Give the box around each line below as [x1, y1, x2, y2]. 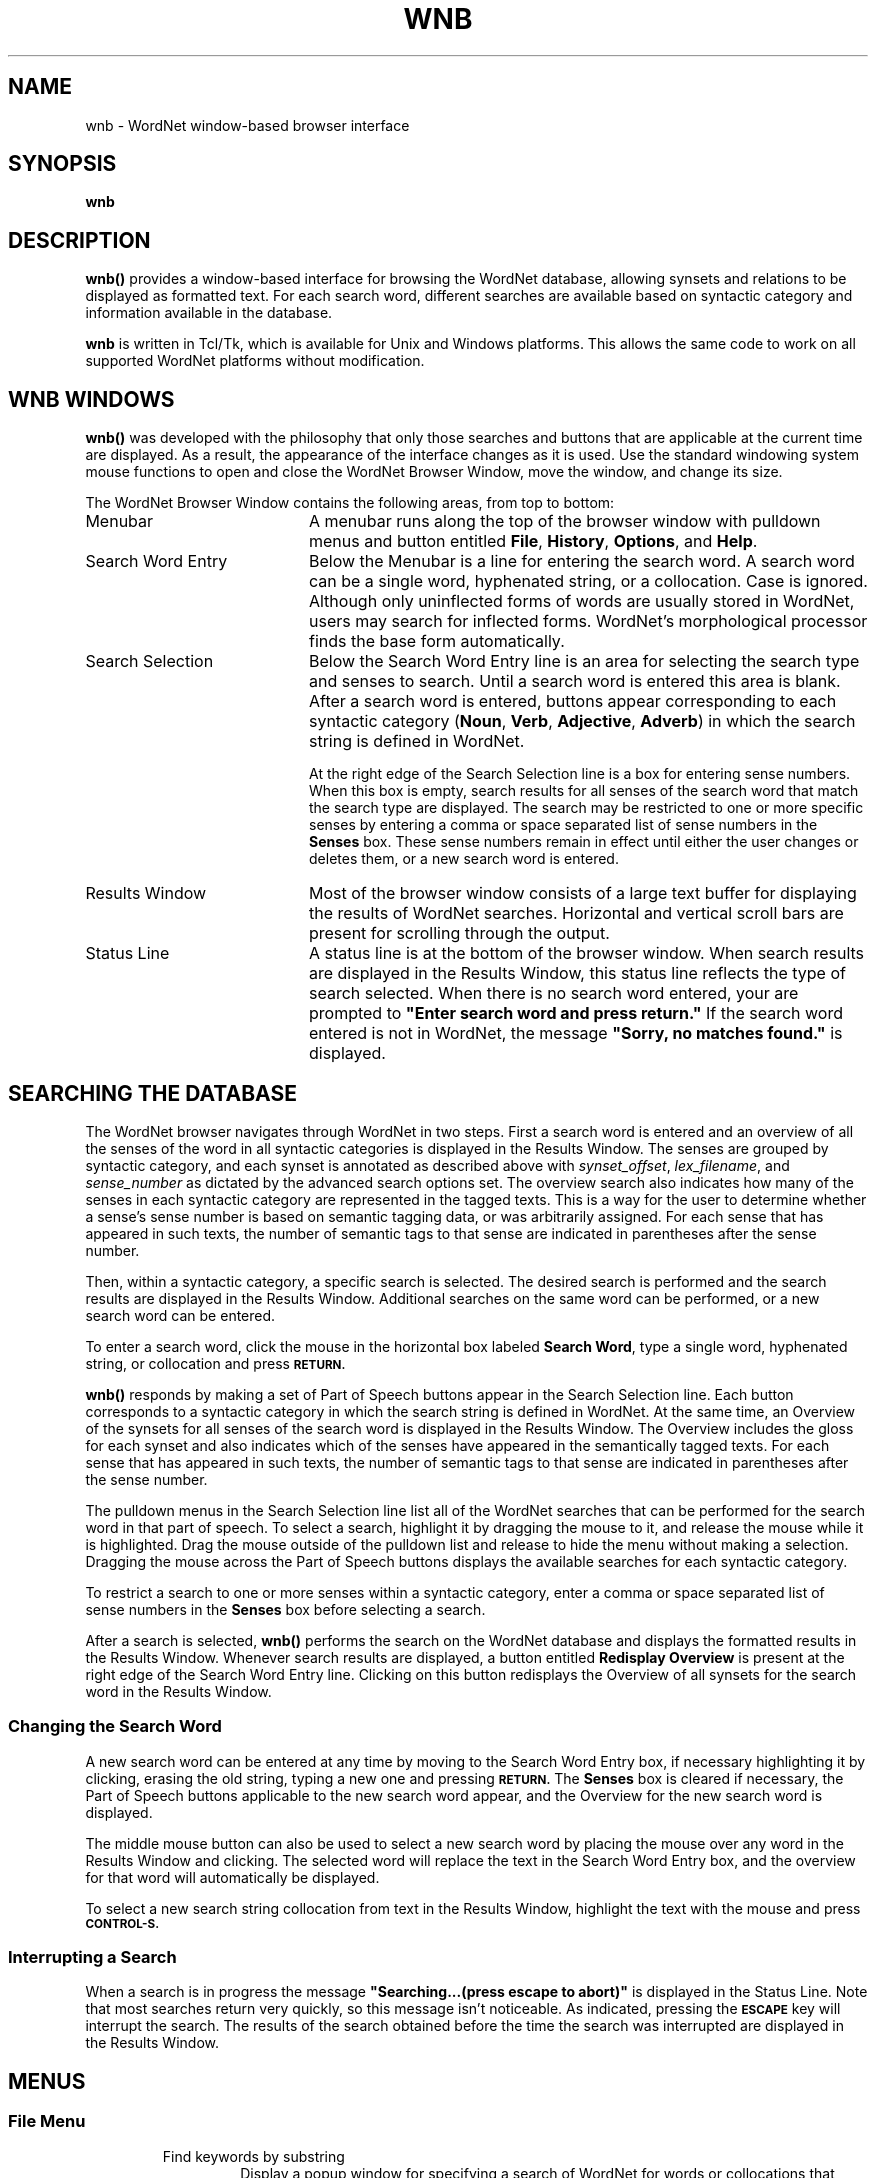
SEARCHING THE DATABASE [8, 1080, 297, 1106]
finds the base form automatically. [308, 631, 565, 652]
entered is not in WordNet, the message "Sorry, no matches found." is [308, 1023, 843, 1044]
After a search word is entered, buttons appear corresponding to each [308, 691, 837, 712]
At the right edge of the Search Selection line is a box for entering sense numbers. [309, 765, 851, 783]
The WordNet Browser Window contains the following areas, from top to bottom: [85, 494, 615, 512]
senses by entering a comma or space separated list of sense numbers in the [309, 816, 818, 834]
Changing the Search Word [8, 1716, 222, 1737]
